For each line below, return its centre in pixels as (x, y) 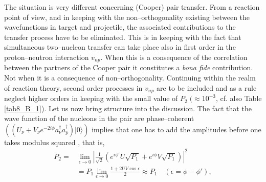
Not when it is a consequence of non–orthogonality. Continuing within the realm (130, 78)
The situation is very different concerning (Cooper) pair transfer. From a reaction (132, 7)
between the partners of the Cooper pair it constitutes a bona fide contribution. (129, 67)
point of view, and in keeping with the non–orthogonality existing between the (127, 17)
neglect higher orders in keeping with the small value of (91, 98)
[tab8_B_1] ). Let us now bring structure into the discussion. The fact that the (128, 108)
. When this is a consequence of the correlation (174, 57)
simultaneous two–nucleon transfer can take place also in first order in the (120, 47)
